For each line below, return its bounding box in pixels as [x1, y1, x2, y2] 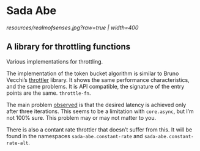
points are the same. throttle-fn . [6, 89, 91, 97]
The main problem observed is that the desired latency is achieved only [6, 101, 187, 108]
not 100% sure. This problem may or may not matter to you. [6, 114, 157, 121]
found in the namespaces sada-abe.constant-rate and [6, 132, 143, 139]
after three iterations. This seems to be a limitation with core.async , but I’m [6, 108, 194, 115]
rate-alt [6, 140, 29, 146]
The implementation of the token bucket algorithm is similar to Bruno [6, 70, 179, 77]
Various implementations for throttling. [6, 57, 103, 65]
